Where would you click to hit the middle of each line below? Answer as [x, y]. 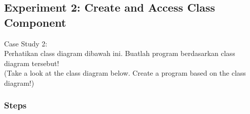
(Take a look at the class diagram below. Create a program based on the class [125, 73]
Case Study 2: [26, 43]
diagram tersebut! [32, 63]
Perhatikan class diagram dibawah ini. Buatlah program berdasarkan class [120, 53]
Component [35, 22]
